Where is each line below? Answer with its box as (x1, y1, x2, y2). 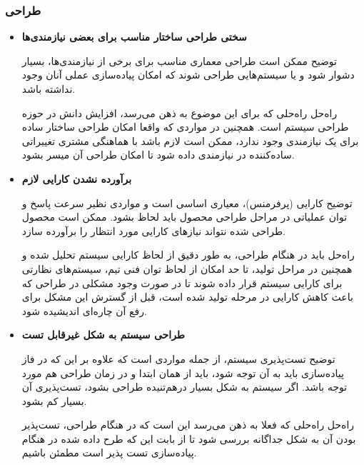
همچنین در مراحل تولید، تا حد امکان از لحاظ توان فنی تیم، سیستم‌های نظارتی (21, 261, 353, 276)
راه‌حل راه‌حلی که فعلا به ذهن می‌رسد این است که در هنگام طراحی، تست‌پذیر (21, 417, 355, 432)
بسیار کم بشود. (21, 393, 87, 408)
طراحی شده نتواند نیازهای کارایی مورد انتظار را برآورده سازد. (21, 223, 286, 238)
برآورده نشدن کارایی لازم (21, 171, 132, 186)
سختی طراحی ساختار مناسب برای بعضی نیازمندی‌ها (21, 29, 247, 44)
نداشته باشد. (21, 81, 76, 96)
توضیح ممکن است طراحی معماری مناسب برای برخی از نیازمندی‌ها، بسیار (21, 53, 337, 68)
